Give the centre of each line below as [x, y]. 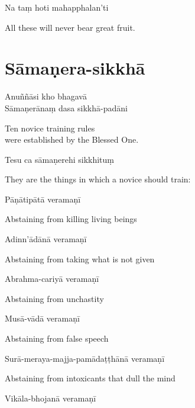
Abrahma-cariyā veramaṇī [52, 279]
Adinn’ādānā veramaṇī [46, 239]
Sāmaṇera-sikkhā [75, 68]
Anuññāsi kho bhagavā [46, 96]
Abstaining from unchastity [54, 298]
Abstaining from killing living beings [71, 219]
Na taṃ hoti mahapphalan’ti [57, 7]
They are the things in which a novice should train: [98, 179]
